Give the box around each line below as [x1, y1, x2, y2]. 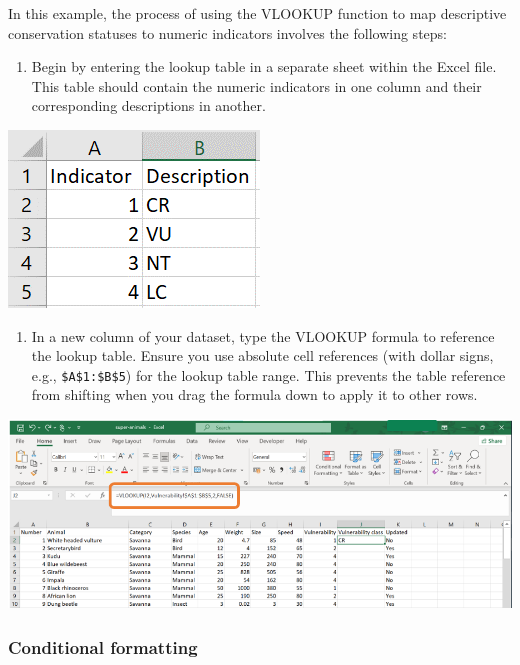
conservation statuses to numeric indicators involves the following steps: [8, 22, 447, 43]
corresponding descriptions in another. [31, 95, 266, 116]
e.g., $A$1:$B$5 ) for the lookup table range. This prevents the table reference [31, 364, 506, 385]
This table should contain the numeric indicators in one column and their [31, 75, 482, 96]
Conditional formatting [8, 634, 198, 659]
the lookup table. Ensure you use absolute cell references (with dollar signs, [31, 345, 494, 366]
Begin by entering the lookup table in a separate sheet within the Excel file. [31, 56, 497, 77]
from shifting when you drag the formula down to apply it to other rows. [31, 384, 478, 405]
